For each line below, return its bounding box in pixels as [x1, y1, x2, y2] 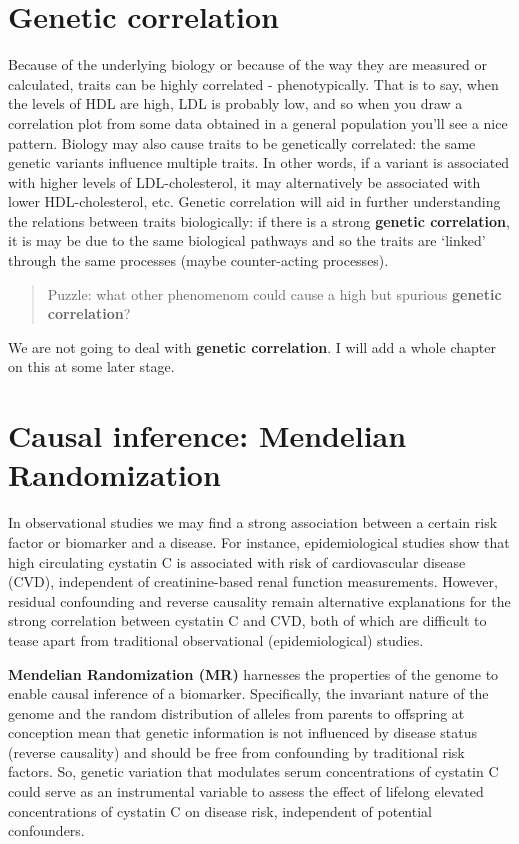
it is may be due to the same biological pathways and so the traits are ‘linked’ [8, 230, 486, 251]
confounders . [8, 820, 85, 841]
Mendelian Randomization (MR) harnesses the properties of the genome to [8, 663, 499, 684]
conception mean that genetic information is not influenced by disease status [8, 722, 478, 743]
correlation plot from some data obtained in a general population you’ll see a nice [8, 112, 508, 133]
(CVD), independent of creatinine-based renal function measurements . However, [8, 571, 498, 592]
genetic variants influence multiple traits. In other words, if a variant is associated [8, 152, 510, 173]
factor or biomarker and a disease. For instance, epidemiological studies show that [8, 531, 510, 552]
